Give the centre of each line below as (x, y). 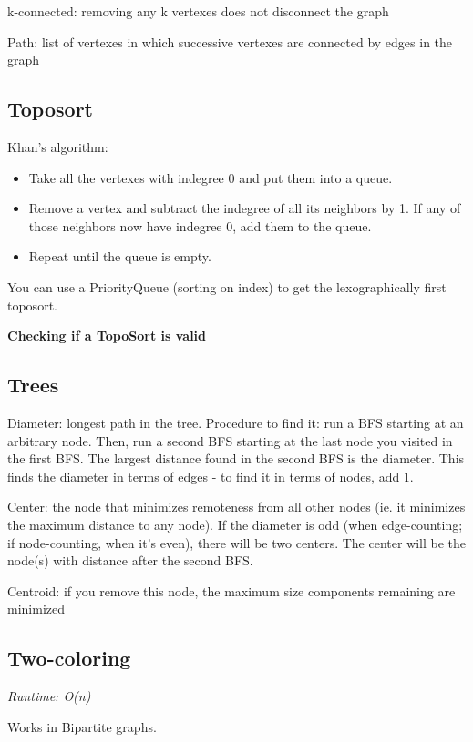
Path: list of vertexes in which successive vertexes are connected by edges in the (230, 41)
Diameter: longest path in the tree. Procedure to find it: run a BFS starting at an (236, 422)
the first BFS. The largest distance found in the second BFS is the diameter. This (236, 458)
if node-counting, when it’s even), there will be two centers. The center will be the (237, 542)
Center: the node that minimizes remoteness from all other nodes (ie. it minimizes (236, 507)
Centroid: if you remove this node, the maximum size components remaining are (231, 590)
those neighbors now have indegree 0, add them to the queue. (200, 225)
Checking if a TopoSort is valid (107, 335)
